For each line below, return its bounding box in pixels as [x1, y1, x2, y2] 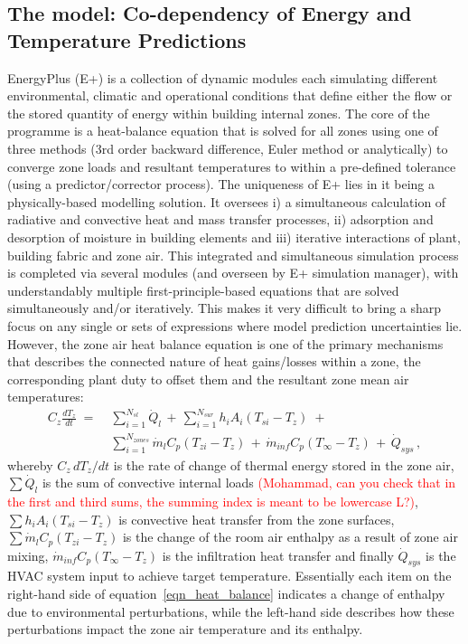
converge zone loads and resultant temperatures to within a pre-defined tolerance [7, 156, 456, 175]
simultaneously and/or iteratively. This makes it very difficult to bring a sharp [7, 298, 442, 317]
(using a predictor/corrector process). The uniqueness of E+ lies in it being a [7, 175, 435, 194]
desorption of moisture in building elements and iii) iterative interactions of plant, [7, 227, 461, 246]
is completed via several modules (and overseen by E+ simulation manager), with [7, 263, 459, 282]
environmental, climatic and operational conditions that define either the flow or [7, 86, 453, 105]
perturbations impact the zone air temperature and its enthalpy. [7, 620, 363, 639]
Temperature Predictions [7, 25, 247, 53]
